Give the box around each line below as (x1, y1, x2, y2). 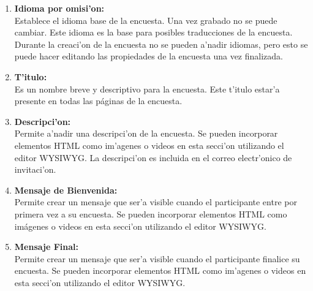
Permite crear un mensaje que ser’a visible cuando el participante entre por (14, 195, 297, 208)
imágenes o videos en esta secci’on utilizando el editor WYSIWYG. (14, 219, 266, 232)
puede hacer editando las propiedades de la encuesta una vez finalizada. (14, 50, 283, 62)
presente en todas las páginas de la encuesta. (14, 94, 183, 107)
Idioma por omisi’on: (14, 2, 105, 14)
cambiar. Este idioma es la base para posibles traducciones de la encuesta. (14, 26, 293, 39)
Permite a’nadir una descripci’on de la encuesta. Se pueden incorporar (14, 127, 278, 140)
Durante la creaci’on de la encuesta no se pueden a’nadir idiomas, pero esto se (14, 37, 308, 50)
